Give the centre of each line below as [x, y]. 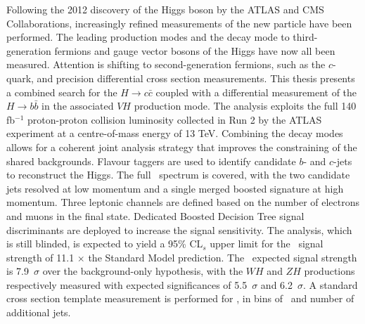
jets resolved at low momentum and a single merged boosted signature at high [175, 188]
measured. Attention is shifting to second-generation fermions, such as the [166, 64]
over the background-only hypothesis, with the [143, 271]
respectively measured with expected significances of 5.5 [127, 284]
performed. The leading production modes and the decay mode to [148, 37]
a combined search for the [62, 92]
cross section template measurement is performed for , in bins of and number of [180, 298]
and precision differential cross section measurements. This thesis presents [196, 78]
